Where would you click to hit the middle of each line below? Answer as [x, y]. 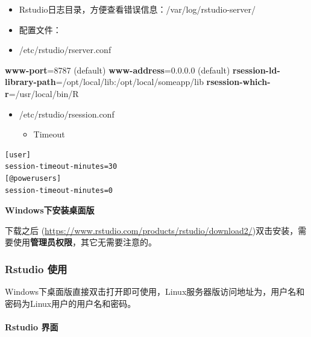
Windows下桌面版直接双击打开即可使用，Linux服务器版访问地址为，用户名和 [155, 291]
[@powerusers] [33, 178]
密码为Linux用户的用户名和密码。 [71, 303]
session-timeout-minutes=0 [59, 190]
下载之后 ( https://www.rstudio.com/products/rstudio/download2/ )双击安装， [152, 230]
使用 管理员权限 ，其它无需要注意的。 [85, 242]
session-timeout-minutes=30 [61, 167]
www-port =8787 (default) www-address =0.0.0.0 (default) [118, 70]
